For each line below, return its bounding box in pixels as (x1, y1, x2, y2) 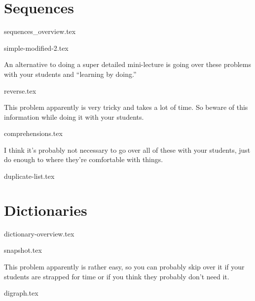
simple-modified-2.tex (4, 42, 69, 53)
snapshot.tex (4, 245, 42, 255)
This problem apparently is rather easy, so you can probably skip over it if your (4, 261, 245, 271)
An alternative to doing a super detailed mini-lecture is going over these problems (4, 59, 251, 69)
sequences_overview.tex (4, 26, 76, 36)
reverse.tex (4, 85, 36, 96)
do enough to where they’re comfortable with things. (4, 154, 163, 165)
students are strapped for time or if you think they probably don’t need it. (4, 271, 229, 281)
